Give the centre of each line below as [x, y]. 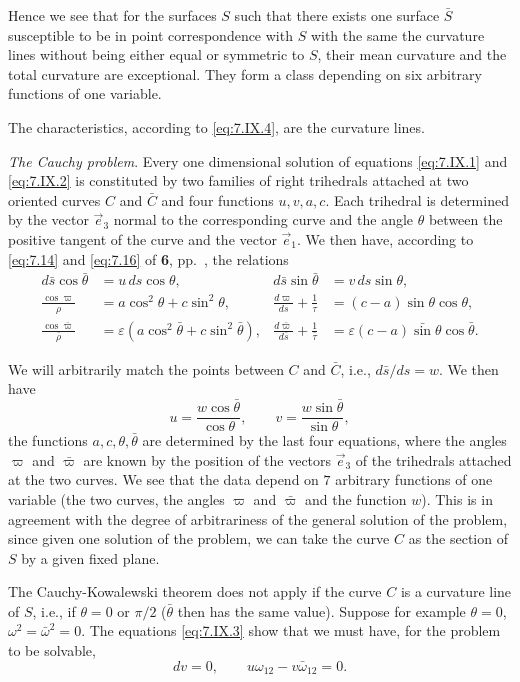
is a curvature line [456, 591]
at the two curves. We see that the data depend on [163, 479]
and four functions [217, 199]
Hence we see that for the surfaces [112, 15]
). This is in [457, 498]
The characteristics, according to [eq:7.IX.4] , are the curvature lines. [216, 126]
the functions [48, 440]
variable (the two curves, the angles [116, 498]
